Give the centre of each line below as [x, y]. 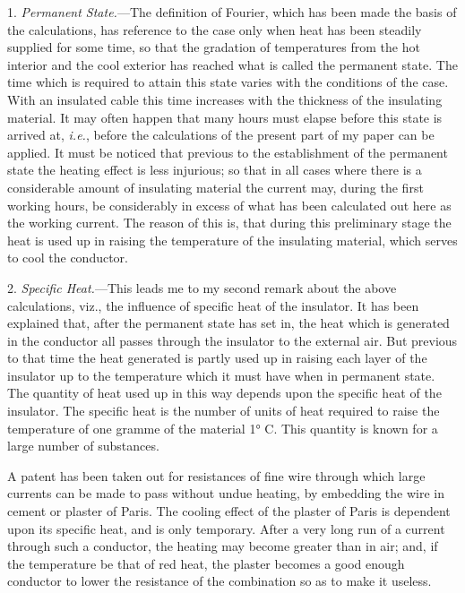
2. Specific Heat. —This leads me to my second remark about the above [202, 287]
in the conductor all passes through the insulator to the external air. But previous [232, 340]
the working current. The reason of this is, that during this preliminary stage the [229, 223]
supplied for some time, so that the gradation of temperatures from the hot [214, 47]
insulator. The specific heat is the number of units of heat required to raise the [224, 411]
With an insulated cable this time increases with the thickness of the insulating [225, 99]
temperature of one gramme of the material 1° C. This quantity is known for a [223, 428]
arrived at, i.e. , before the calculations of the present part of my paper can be [221, 135]
